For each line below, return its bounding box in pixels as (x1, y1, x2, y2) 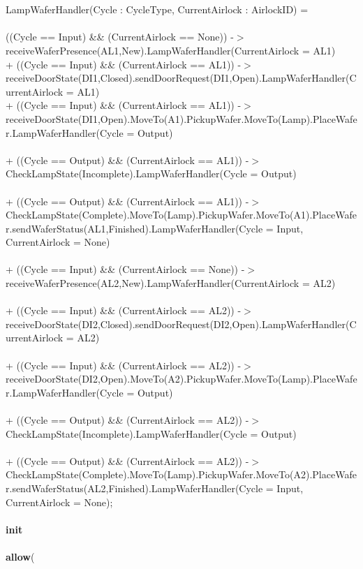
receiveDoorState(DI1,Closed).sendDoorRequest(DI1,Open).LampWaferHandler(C (6, 71, 357, 85)
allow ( (6, 549, 35, 563)
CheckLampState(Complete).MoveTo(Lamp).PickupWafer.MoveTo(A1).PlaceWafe (6, 207, 357, 222)
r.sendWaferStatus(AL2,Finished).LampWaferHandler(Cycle (6, 480, 263, 495)
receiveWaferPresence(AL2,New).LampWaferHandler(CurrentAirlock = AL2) (6, 276, 336, 290)
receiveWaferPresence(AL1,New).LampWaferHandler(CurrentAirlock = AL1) (6, 43, 336, 57)
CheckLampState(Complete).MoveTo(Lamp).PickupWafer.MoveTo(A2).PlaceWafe (6, 467, 357, 482)
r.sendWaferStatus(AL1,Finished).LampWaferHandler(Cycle (6, 221, 263, 235)
